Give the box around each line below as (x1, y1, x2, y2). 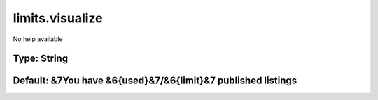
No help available (13, 35, 63, 43)
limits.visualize (13, 10, 103, 26)
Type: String (13, 53, 69, 65)
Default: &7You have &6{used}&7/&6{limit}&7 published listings (13, 75, 297, 87)
